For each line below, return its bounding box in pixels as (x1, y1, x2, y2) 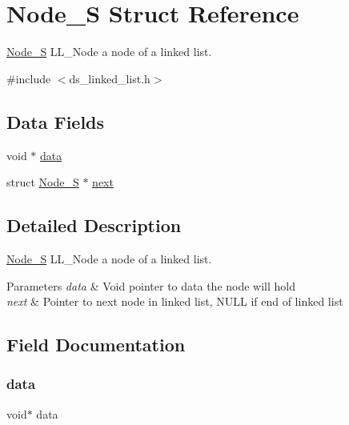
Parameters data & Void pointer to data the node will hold (6, 277, 295, 294)
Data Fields (6, 109, 105, 134)
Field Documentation (6, 332, 186, 357)
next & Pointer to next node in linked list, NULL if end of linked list (6, 293, 343, 310)
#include (6, 70, 51, 86)
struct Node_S (6, 174, 79, 190)
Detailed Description (6, 213, 182, 238)
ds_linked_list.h (69, 70, 150, 86)
